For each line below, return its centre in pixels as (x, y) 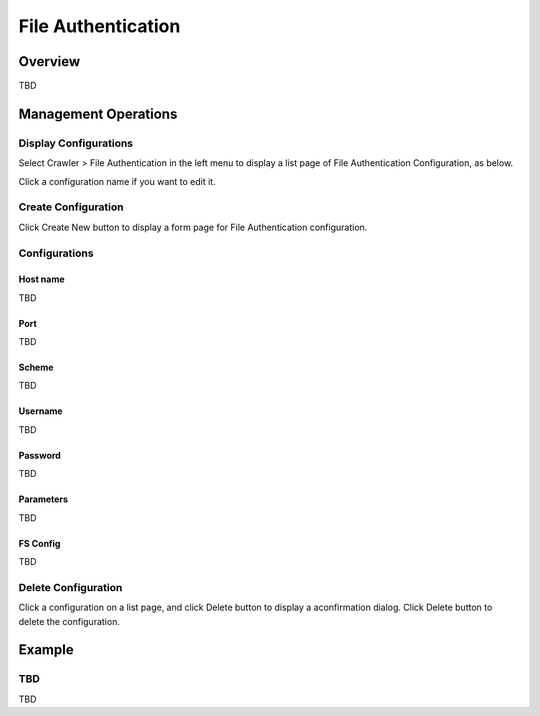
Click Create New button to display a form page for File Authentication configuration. (193, 227)
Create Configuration (71, 207)
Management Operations (98, 113)
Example (46, 650)
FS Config (39, 543)
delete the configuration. (69, 621)
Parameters (43, 499)
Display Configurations (76, 143)
